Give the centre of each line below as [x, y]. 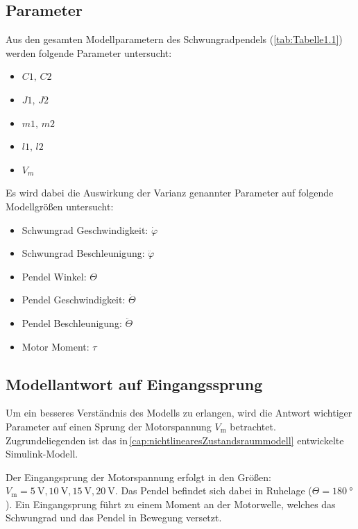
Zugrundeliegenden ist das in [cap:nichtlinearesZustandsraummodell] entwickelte [175, 440]
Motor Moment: [56, 346]
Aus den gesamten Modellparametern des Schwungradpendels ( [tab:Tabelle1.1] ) [174, 39]
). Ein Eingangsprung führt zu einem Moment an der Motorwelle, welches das [171, 504]
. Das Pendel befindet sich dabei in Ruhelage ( [213, 490]
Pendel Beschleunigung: [72, 322]
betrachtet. [253, 426]
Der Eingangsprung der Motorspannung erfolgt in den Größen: [138, 477]
